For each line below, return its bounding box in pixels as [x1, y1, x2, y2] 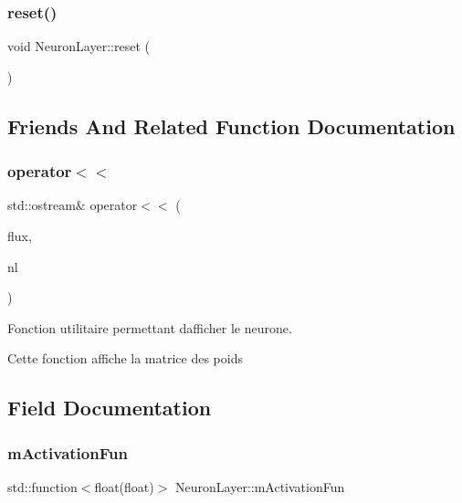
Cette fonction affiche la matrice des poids [7, 349, 243, 368]
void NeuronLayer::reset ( [7, 37, 150, 56]
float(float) [94, 477, 154, 496]
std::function [7, 477, 78, 496]
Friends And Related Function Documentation [7, 111, 456, 140]
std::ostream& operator [7, 195, 138, 215]
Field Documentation [7, 393, 212, 422]
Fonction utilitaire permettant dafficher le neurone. [7, 318, 292, 337]
